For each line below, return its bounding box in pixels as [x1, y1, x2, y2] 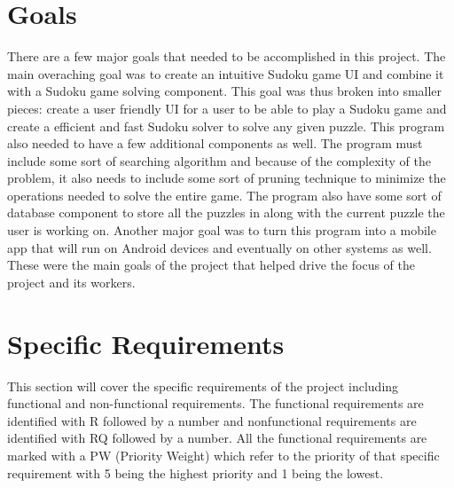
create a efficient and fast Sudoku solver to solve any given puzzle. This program [7, 116, 445, 135]
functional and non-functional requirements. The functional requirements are [7, 394, 424, 413]
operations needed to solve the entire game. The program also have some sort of [7, 185, 442, 204]
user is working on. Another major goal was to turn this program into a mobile [7, 221, 436, 240]
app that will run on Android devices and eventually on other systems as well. [7, 238, 432, 256]
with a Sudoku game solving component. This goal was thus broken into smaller [7, 82, 442, 100]
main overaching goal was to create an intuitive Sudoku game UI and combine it [7, 64, 444, 83]
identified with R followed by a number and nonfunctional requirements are [7, 411, 417, 429]
